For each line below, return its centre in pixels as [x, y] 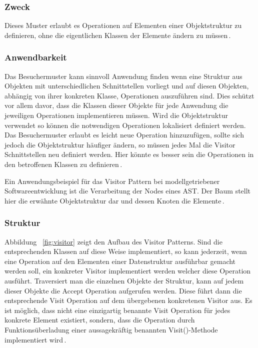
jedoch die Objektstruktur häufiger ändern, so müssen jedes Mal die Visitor [120, 144]
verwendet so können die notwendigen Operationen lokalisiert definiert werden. [125, 125]
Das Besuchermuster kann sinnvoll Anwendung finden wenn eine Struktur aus [123, 76]
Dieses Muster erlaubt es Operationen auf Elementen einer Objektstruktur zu [123, 25]
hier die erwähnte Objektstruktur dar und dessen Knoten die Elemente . [114, 200]
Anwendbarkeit [36, 57]
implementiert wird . [35, 339]
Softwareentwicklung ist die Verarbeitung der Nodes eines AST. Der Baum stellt [128, 191]
